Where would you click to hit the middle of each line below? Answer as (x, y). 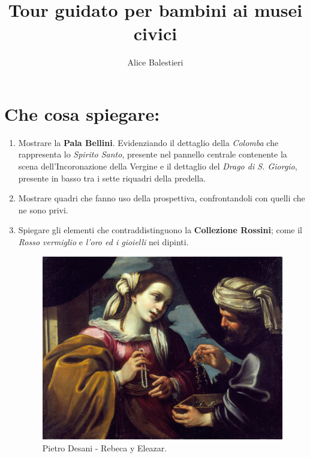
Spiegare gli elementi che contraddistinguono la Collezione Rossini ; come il (160, 230)
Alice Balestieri (155, 62)
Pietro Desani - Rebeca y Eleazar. (105, 448)
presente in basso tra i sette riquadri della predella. (112, 178)
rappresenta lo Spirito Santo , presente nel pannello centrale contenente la (153, 154)
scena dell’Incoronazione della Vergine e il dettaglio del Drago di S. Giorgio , (158, 166)
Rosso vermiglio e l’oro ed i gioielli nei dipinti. (103, 242)
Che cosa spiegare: (82, 113)
